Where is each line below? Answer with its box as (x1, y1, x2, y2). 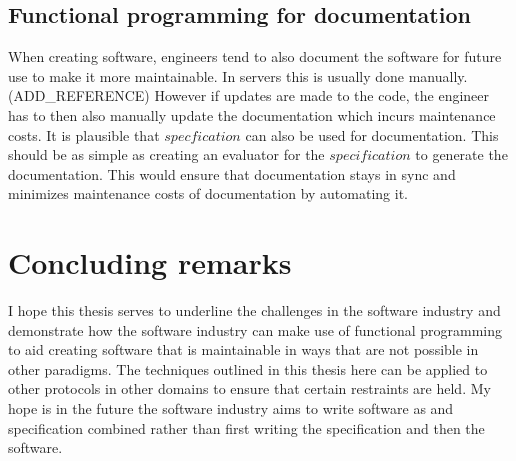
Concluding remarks (8, 242, 292, 283)
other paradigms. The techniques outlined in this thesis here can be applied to (8, 358, 488, 379)
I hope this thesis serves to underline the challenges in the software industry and (8, 300, 501, 321)
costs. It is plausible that (8, 124, 160, 145)
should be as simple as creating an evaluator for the (8, 144, 325, 165)
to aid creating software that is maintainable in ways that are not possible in (8, 339, 479, 360)
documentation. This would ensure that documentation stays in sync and (8, 163, 456, 184)
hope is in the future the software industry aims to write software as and (8, 398, 454, 419)
